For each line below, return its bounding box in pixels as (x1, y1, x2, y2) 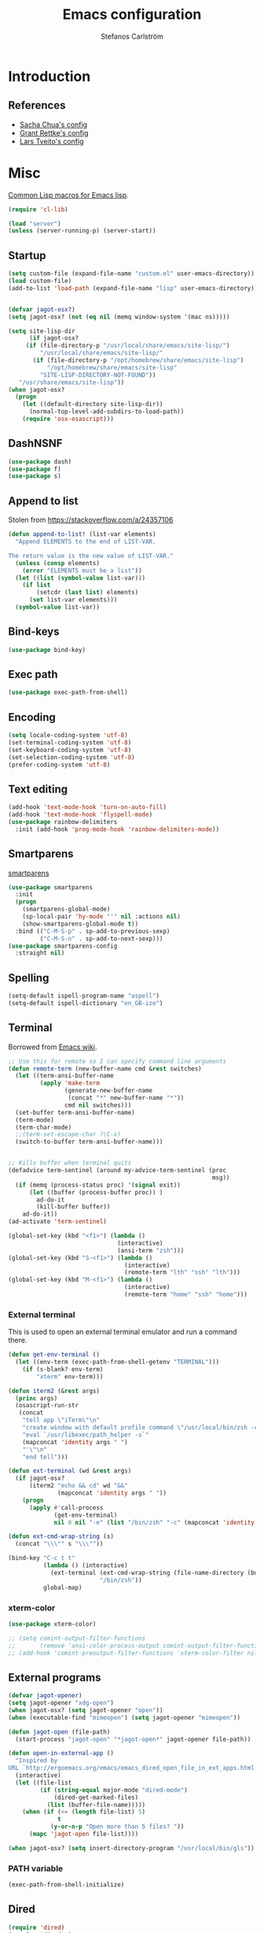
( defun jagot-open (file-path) (8, 1728, 111, 1736)
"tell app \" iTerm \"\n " (22, 1417, 101, 1425)
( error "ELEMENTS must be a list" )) (22, 566, 143, 575)
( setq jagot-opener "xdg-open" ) (8, 1699, 114, 1708)
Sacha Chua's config (19, 120, 88, 129)
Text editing (8, 782, 68, 795)
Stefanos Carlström (101, 32, 163, 41)
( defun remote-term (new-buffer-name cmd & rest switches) (8, 1064, 202, 1073)
